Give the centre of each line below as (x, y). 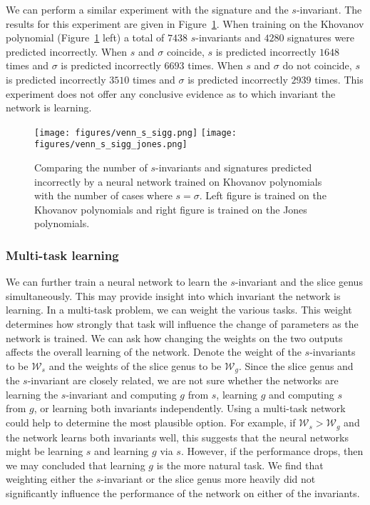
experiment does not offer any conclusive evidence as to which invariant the (171, 93)
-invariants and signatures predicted (234, 167)
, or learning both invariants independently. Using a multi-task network (190, 408)
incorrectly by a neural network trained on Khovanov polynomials (178, 181)
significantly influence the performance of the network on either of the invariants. (183, 492)
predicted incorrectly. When (67, 51)
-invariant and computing (121, 394)
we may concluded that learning (76, 465)
